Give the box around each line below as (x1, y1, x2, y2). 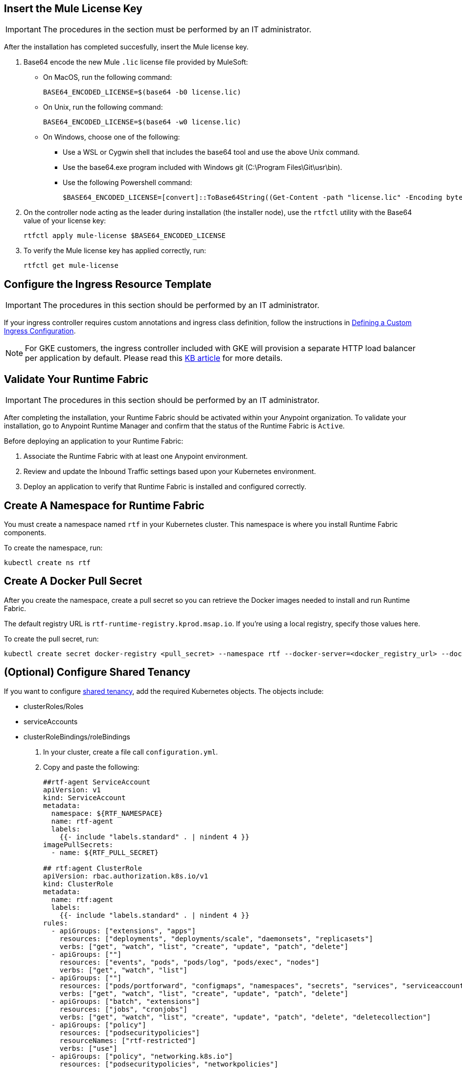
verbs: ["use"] (59, 1044, 117, 1052)
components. (4, 528, 46, 537)
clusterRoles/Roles (23, 702, 84, 711)
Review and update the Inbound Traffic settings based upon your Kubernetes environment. (23, 467, 316, 476)
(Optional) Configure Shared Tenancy (4, 666, 191, 679)
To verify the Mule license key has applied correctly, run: (23, 246, 207, 255)
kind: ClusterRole (43, 879, 114, 888)
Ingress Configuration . (4, 327, 76, 335)
